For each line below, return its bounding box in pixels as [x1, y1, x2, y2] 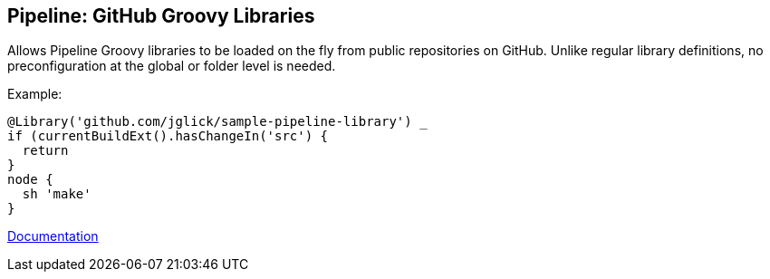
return [22, 143, 69, 159]
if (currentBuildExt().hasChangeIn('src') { [7, 129, 329, 144]
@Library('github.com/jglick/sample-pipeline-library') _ [7, 114, 428, 130]
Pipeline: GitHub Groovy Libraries [7, 5, 315, 27]
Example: [7, 86, 63, 102]
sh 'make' [22, 187, 91, 202]
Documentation [7, 228, 99, 245]
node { [7, 172, 53, 188]
